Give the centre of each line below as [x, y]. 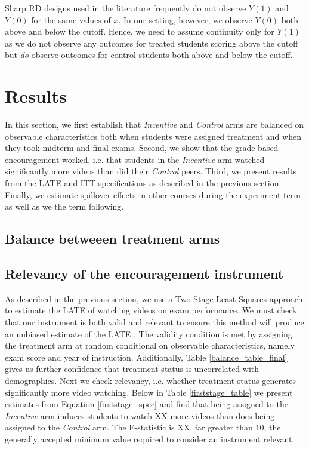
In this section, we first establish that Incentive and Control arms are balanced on [154, 124]
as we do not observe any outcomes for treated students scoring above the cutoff [152, 43]
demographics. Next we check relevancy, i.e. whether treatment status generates [151, 380]
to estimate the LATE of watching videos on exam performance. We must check [151, 310]
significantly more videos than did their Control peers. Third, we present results [151, 171]
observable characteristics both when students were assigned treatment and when [153, 136]
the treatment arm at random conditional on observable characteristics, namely [150, 345]
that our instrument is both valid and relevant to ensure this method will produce [154, 322]
